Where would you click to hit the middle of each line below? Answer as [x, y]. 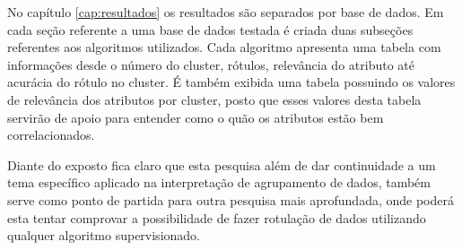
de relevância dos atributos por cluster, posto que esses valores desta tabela [214, 99]
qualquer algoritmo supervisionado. [104, 235]
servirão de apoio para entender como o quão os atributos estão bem [196, 117]
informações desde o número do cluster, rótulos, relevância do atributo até [211, 64]
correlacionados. [51, 135]
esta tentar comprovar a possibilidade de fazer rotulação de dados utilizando [217, 217]
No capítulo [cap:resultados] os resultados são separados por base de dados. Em [226, 12]
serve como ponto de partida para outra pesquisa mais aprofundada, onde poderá [231, 199]
